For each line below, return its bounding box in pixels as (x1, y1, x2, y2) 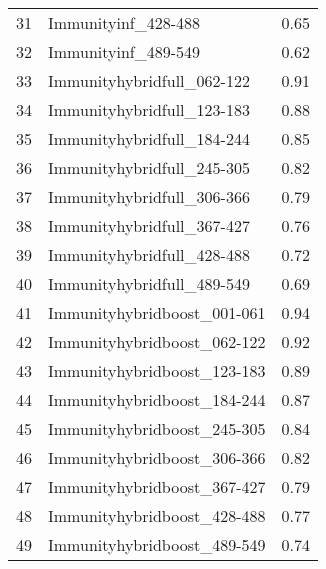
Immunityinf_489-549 (48, 40, 201, 63)
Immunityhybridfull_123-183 (48, 98, 250, 121)
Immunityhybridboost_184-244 (48, 388, 266, 411)
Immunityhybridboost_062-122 (48, 330, 266, 353)
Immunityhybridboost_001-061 (48, 301, 266, 324)
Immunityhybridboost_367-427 (48, 475, 266, 498)
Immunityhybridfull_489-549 (48, 272, 250, 295)
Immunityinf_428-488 (48, 11, 201, 34)
